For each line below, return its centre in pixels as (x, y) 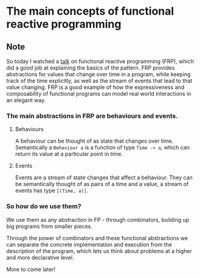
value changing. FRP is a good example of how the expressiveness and (95, 87)
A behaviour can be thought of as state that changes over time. (94, 141)
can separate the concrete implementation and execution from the (89, 244)
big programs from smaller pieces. (49, 226)
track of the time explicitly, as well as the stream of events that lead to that (99, 81)
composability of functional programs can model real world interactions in (99, 94)
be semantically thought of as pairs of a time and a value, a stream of (102, 184)
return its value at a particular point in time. (69, 154)
